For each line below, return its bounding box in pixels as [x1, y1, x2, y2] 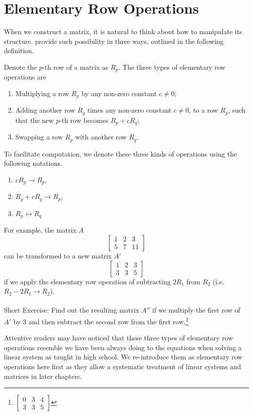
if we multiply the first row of [152, 305, 240, 315]
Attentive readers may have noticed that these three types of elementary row [4, 333, 233, 343]
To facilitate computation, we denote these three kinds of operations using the [4, 148, 237, 158]
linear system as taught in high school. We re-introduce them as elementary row [4, 352, 243, 362]
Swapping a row [15, 132, 63, 142]
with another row [75, 132, 127, 142]
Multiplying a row [15, 88, 69, 98]
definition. [4, 45, 34, 56]
